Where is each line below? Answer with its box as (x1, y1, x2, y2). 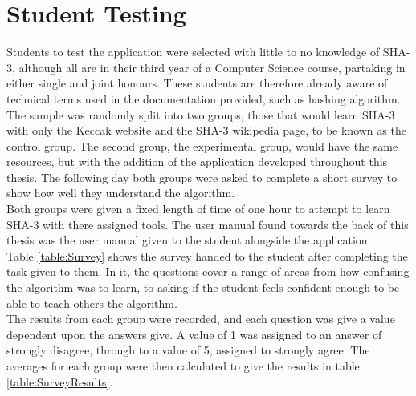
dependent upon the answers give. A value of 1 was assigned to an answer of (6, 325, 382, 342)
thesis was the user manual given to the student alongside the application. (6, 232, 371, 249)
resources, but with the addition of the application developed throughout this (6, 153, 388, 170)
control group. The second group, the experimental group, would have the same (6, 137, 398, 154)
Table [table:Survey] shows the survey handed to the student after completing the (6, 247, 408, 264)
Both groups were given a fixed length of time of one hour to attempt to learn (6, 200, 390, 217)
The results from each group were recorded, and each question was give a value (6, 310, 395, 327)
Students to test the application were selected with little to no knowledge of (6, 43, 380, 60)
